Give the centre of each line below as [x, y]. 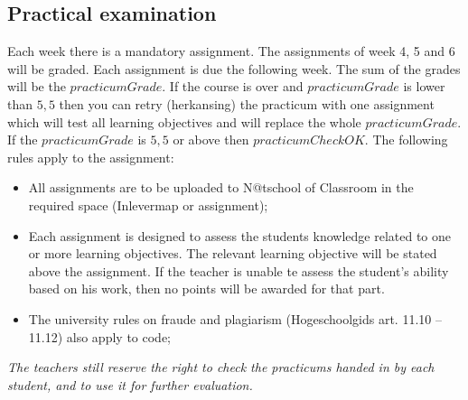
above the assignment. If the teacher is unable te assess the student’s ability [239, 270]
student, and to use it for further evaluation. [130, 384]
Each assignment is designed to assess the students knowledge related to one [240, 235]
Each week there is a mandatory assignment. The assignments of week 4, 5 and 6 [231, 51]
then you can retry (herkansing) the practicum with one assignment [247, 103]
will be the [37, 86]
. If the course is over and [233, 86]
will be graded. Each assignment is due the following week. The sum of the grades [234, 68]
